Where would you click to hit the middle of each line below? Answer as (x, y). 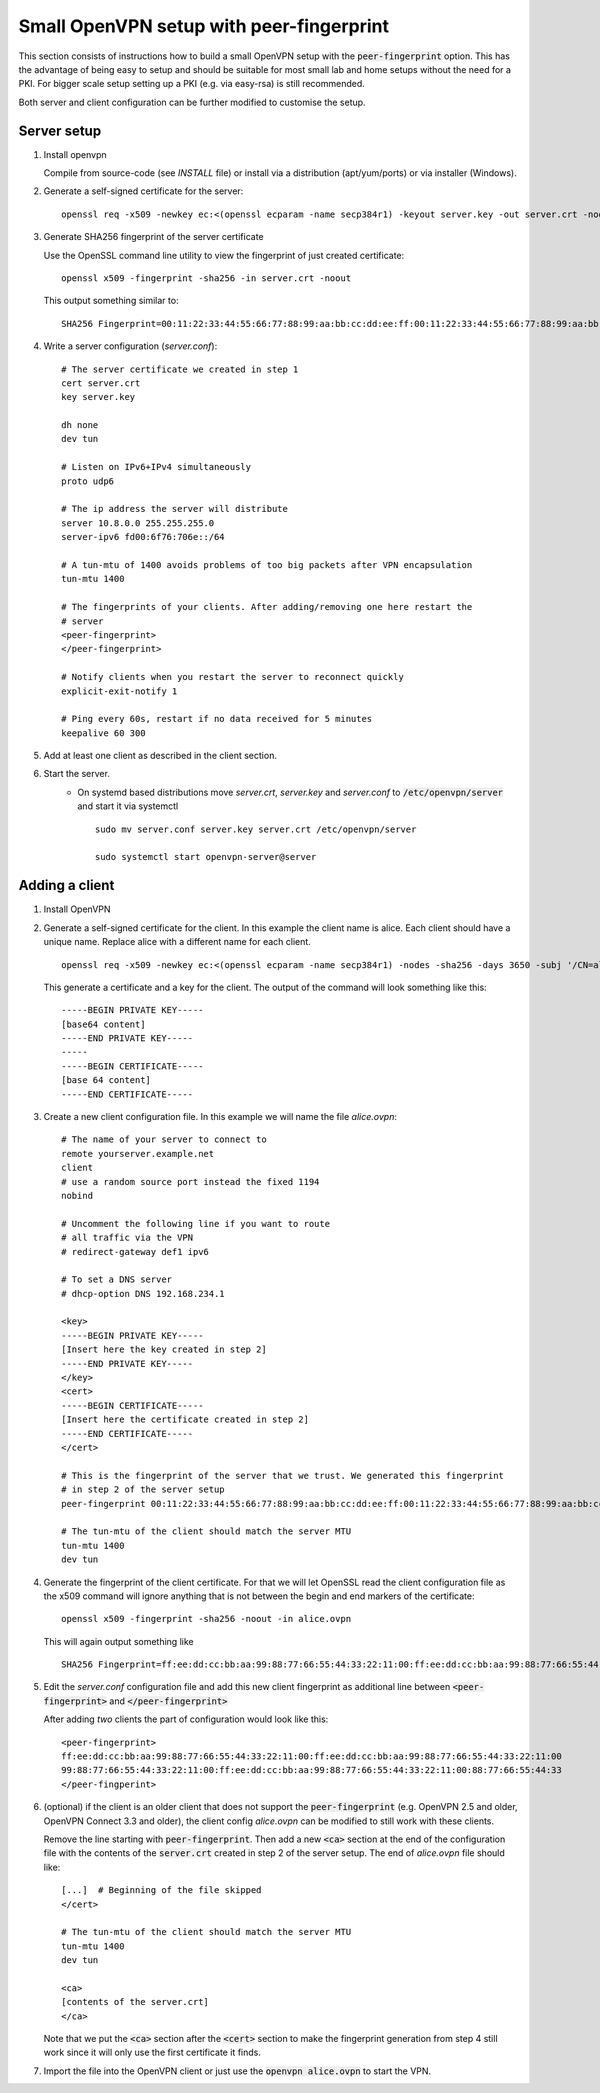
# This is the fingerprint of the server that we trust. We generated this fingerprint (283, 1475)
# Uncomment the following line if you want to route (195, 1223)
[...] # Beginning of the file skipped (161, 1890)
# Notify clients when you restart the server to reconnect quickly (232, 677)
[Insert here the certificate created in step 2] (185, 1419)
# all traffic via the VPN (127, 1238)
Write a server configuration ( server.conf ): (130, 346)
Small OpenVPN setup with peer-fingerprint (204, 26)
